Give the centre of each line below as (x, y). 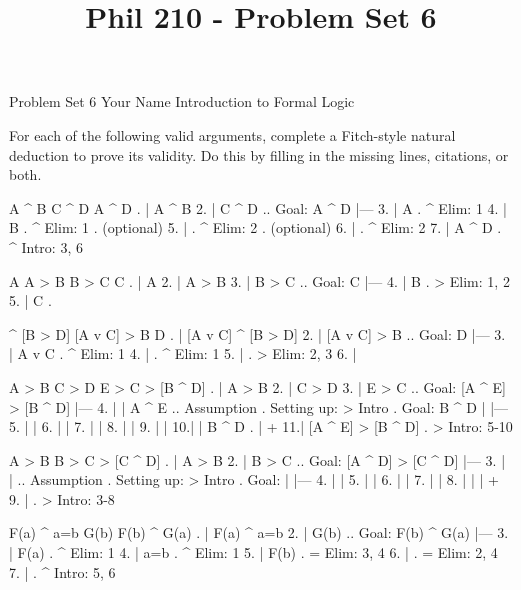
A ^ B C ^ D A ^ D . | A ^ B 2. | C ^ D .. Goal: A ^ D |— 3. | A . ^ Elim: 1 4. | (258, 207)
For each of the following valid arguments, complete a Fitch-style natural (232, 134)
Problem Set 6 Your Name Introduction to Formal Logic (182, 101)
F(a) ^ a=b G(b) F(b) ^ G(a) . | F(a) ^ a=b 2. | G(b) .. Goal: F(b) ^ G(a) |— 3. (259, 532)
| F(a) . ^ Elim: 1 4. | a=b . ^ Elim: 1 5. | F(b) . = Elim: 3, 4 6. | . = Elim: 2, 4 (253, 552)
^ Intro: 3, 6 (46, 246)
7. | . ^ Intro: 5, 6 (62, 571)
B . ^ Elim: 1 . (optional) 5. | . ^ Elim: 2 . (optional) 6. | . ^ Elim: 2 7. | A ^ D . (255, 227)
